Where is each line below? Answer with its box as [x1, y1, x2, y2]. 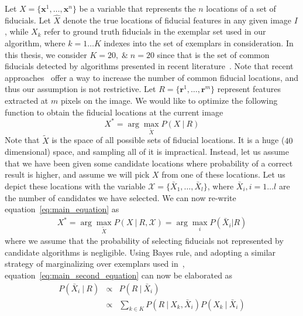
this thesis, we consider [5, 48, 87, 60]
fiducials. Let [5, 13, 51, 26]
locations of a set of [206, 2, 276, 14]
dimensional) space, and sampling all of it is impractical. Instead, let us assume [5, 145, 289, 158]
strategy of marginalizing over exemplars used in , [5, 257, 185, 270]
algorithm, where [5, 37, 66, 49]
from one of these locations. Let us [161, 168, 285, 181]
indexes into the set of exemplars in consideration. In [104, 37, 294, 49]
